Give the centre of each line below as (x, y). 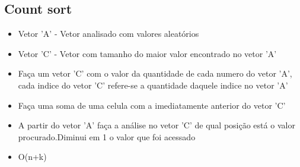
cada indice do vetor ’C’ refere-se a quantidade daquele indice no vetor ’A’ (153, 85)
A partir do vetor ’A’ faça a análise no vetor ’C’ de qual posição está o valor (157, 125)
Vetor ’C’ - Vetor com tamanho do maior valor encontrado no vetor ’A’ (147, 53)
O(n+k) (32, 157)
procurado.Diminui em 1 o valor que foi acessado (107, 136)
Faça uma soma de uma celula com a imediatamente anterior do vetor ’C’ (152, 105)
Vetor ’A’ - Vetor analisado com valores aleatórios (108, 34)
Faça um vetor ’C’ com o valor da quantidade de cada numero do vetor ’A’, (155, 73)
